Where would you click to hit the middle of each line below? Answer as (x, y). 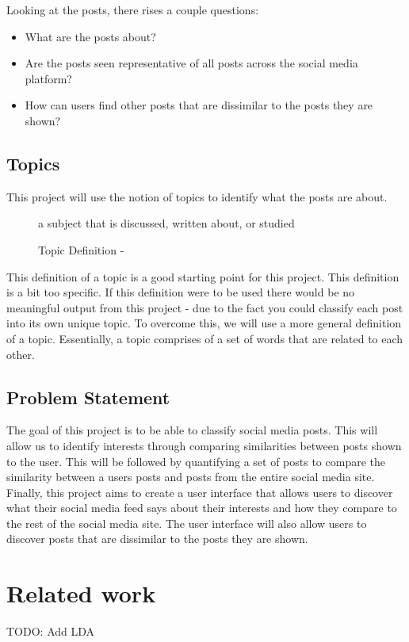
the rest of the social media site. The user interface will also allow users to (187, 523)
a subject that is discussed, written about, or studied (166, 223)
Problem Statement (88, 397)
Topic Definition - (81, 249)
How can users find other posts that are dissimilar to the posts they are (199, 105)
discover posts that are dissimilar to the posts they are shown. (157, 539)
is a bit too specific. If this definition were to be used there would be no (181, 292)
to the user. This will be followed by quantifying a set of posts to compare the (196, 461)
